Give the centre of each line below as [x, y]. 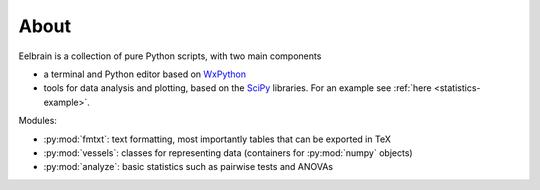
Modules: [37, 121]
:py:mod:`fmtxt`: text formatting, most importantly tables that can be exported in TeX [217, 139]
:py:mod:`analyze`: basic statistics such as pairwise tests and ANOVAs [188, 167]
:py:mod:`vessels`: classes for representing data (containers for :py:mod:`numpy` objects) [228, 152]
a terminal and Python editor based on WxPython [145, 74]
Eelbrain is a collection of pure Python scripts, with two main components [170, 56]
